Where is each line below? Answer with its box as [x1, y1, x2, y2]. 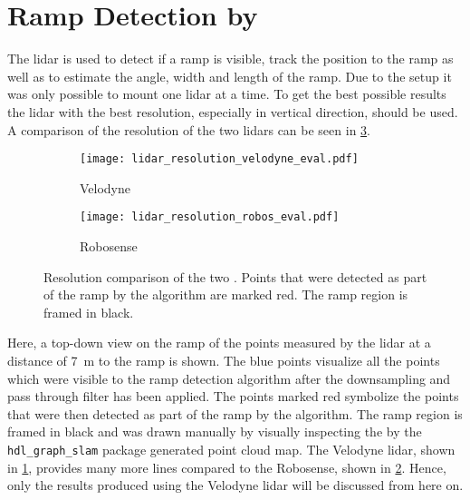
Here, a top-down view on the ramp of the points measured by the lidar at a [7, 333, 431, 352]
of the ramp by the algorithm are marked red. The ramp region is [43, 285, 408, 304]
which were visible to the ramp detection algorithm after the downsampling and [7, 368, 451, 387]
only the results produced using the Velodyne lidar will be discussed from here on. [7, 475, 464, 495]
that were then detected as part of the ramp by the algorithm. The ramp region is [7, 404, 463, 423]
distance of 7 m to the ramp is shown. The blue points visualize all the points [7, 350, 440, 369]
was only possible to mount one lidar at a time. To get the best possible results [7, 84, 446, 103]
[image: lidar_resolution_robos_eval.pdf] [80, 211, 340, 224]
